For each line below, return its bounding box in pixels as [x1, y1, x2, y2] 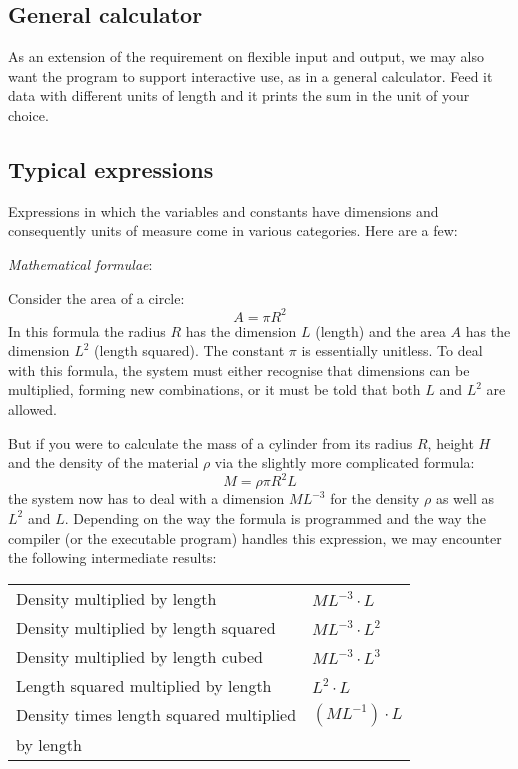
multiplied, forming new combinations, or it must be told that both [8, 379, 421, 400]
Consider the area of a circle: [8, 287, 185, 308]
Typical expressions [8, 153, 214, 184]
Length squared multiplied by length [16, 673, 272, 697]
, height [427, 432, 474, 453]
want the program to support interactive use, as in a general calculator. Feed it [8, 65, 493, 86]
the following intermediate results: [8, 547, 217, 568]
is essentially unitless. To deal [301, 340, 483, 361]
